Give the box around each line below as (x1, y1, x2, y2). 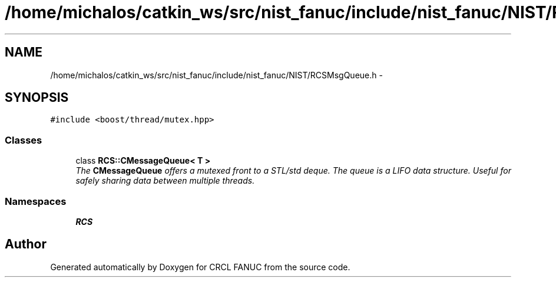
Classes (5, 134, 42, 146)
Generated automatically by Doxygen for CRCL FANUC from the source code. (50, 261, 350, 272)
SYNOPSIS (5, 90, 69, 105)
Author (5, 237, 47, 252)
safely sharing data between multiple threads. (75, 175, 255, 186)
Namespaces (5, 195, 67, 207)
